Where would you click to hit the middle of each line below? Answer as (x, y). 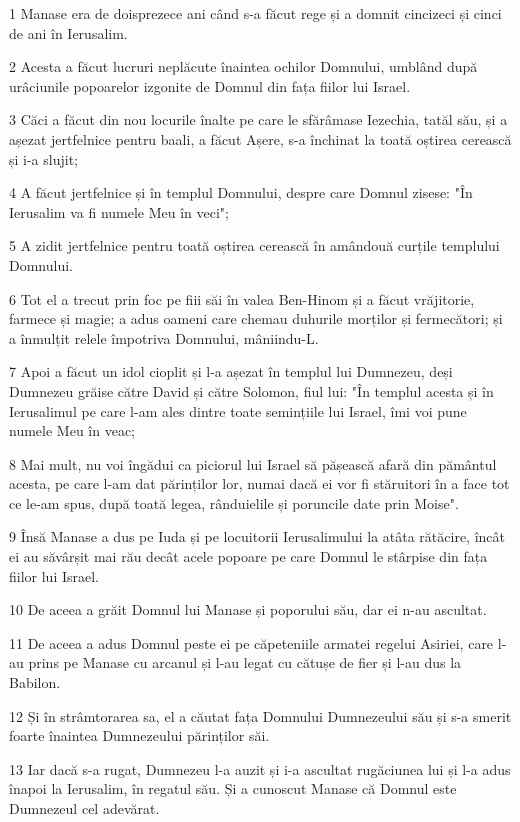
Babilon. (35, 682)
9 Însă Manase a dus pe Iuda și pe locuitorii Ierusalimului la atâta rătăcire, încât (257, 536)
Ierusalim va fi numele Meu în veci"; (119, 211)
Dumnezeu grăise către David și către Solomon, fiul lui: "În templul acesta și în (251, 390)
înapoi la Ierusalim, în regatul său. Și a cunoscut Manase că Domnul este (233, 788)
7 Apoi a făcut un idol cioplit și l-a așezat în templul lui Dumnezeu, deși (231, 371)
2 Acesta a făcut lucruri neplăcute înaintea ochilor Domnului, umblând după (243, 66)
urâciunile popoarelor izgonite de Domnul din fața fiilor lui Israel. (210, 85)
